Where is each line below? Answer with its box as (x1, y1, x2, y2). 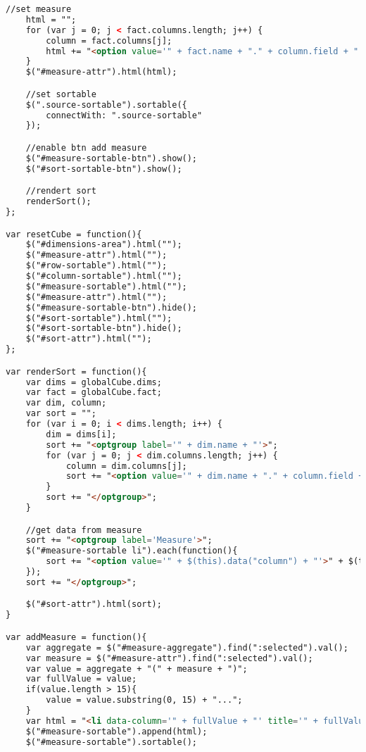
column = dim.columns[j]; (65, 460, 187, 471)
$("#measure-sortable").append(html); (25, 726, 208, 737)
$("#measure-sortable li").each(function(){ (25, 546, 238, 556)
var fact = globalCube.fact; (25, 387, 162, 398)
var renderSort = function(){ (6, 366, 147, 377)
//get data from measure (25, 525, 142, 535)
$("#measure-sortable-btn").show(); (25, 153, 198, 163)
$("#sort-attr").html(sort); (25, 599, 162, 610)
